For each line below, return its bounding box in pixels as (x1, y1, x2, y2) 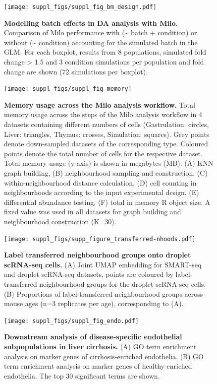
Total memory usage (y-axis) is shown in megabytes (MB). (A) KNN (4, 158, 214, 168)
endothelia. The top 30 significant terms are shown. (4, 370, 160, 381)
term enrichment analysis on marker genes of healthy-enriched (4, 361, 192, 371)
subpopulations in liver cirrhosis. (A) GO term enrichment (4, 341, 197, 352)
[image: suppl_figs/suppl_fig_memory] (4, 85, 132, 93)
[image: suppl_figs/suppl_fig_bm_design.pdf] (4, 3, 157, 10)
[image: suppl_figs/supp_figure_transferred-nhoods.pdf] (4, 235, 196, 243)
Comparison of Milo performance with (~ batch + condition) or (4, 27, 197, 38)
